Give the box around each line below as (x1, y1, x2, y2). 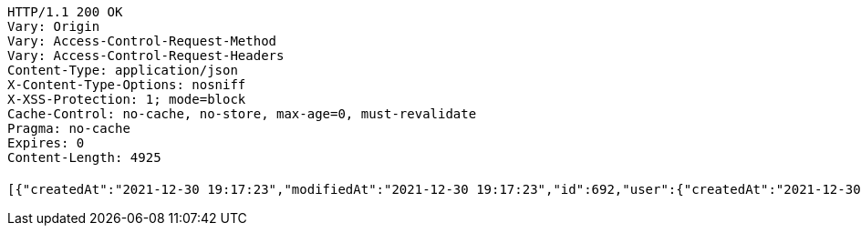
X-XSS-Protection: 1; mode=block (7, 92, 246, 106)
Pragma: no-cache (7, 121, 130, 136)
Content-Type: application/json (7, 63, 238, 77)
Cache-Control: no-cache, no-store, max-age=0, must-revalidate (7, 106, 477, 121)
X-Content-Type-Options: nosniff (7, 77, 246, 92)
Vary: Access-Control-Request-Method (7, 34, 277, 48)
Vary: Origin (7, 19, 100, 34)
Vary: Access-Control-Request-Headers (7, 48, 285, 63)
